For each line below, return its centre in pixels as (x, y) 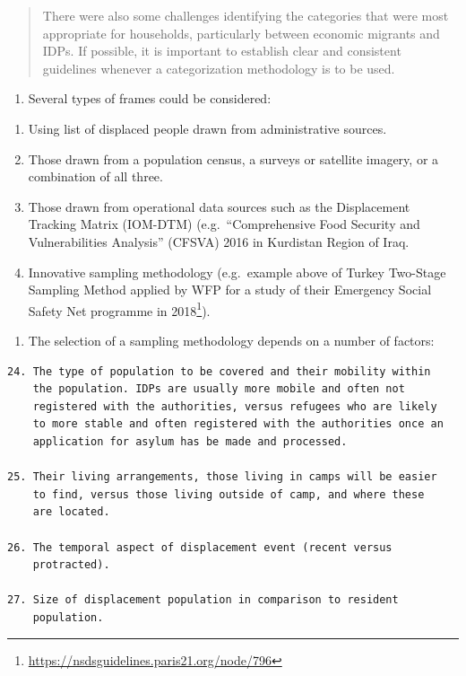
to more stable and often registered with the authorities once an (238, 424)
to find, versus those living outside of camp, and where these (229, 494)
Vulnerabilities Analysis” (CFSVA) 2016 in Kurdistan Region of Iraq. (219, 241)
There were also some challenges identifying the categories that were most (246, 15)
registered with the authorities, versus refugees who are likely (235, 406)
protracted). (71, 565)
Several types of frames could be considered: (150, 98)
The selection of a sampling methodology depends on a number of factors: (231, 340)
